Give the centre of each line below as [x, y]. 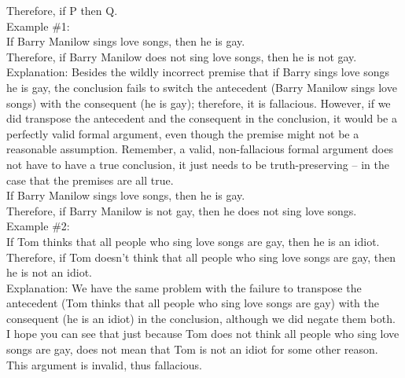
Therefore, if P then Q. [62, 10]
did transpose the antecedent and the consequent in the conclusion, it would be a [202, 118]
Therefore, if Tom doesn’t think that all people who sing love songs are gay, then [201, 257]
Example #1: [38, 26]
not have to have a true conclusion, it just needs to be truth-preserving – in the [198, 164]
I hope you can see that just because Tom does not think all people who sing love [203, 334]
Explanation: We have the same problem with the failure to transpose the [184, 287]
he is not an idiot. [49, 272]
